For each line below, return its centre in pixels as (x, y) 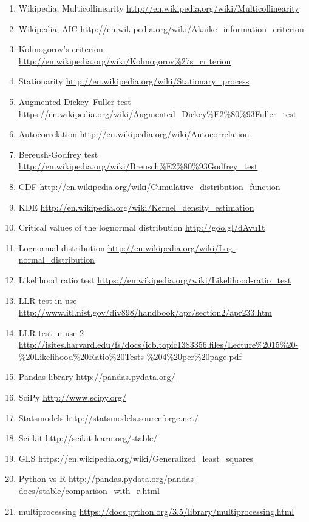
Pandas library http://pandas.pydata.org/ (97, 377)
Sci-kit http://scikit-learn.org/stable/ (88, 438)
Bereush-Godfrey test (58, 154)
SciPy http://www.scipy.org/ (73, 397)
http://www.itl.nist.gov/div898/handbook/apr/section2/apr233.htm (145, 312)
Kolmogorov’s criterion (61, 49)
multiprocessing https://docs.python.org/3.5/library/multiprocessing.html (156, 511)
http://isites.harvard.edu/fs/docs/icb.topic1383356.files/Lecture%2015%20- (158, 344)
